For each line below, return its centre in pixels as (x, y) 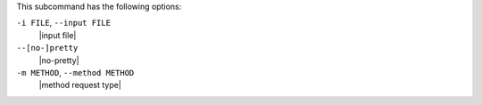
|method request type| (80, 85)
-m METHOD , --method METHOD (75, 72)
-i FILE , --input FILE (64, 23)
